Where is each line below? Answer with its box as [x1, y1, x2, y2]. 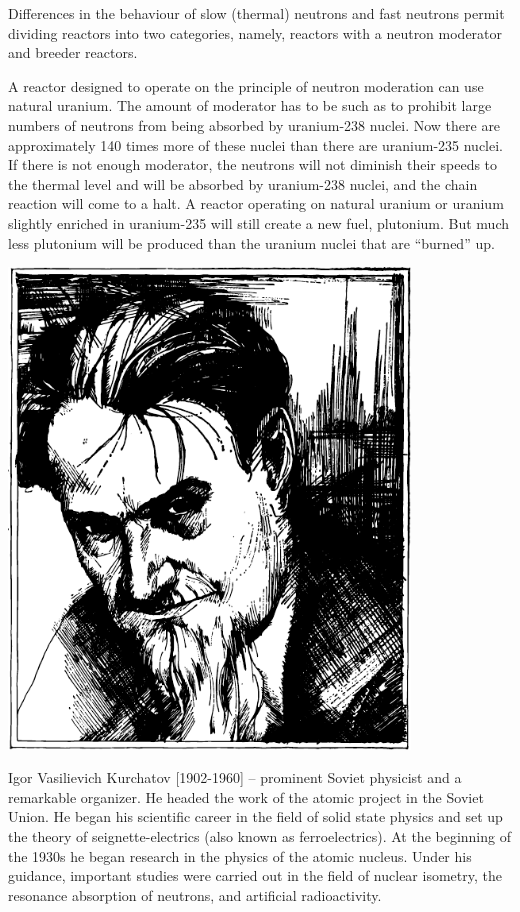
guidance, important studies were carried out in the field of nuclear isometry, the [8, 865, 502, 886]
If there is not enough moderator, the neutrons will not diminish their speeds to [8, 154, 498, 175]
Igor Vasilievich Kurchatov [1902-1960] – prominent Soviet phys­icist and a [8, 767, 462, 788]
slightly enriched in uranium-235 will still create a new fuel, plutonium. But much [8, 212, 509, 233]
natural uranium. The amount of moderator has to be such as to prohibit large [8, 95, 492, 116]
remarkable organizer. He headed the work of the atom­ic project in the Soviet [8, 786, 484, 807]
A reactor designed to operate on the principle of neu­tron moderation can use [8, 75, 484, 96]
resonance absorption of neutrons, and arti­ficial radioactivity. [8, 884, 382, 905]
